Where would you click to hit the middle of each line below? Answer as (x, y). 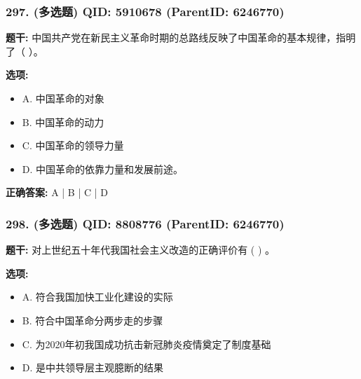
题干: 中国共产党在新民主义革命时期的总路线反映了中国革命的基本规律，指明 (181, 37)
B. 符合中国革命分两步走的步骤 (93, 320)
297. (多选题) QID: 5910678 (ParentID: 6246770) (145, 11)
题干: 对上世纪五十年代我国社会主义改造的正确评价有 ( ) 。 (141, 250)
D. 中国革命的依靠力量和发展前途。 (103, 168)
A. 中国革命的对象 (63, 98)
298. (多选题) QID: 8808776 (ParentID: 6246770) (145, 223)
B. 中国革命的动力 (63, 122)
